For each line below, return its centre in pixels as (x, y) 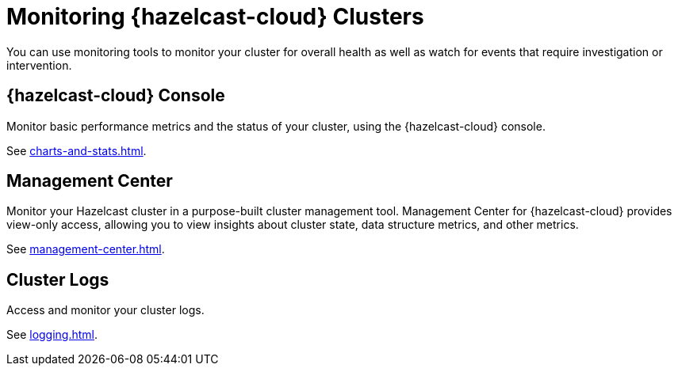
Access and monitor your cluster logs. (105, 310)
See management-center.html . (86, 249)
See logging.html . (52, 335)
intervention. (39, 65)
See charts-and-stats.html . (77, 150)
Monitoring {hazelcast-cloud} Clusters (215, 17)
